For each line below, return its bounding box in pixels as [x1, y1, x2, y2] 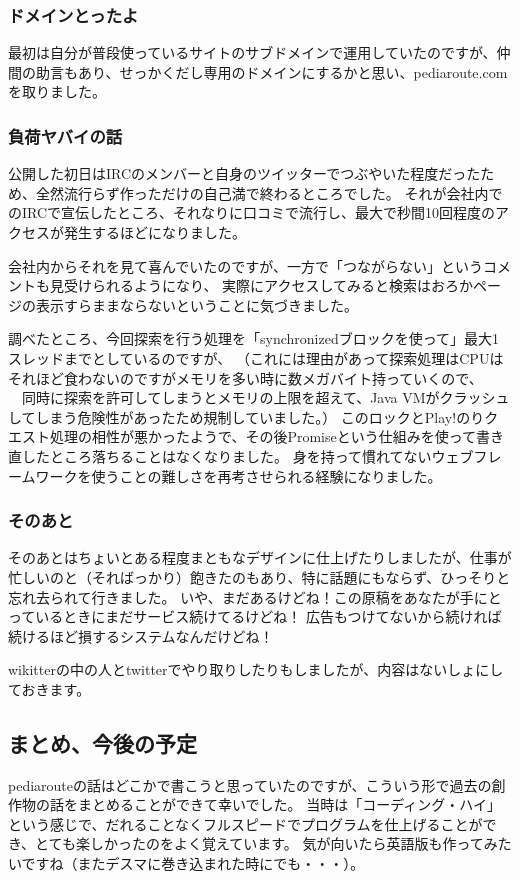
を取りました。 [8, 81, 106, 102]
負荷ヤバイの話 [8, 123, 123, 148]
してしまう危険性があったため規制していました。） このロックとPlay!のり [8, 406, 485, 427]
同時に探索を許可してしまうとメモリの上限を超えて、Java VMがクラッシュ [21, 387, 510, 408]
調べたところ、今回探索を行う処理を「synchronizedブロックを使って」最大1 [8, 328, 499, 349]
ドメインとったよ [8, 2, 139, 27]
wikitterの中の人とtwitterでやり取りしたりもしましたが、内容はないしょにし [8, 659, 504, 680]
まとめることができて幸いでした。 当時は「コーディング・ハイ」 [77, 794, 501, 815]
